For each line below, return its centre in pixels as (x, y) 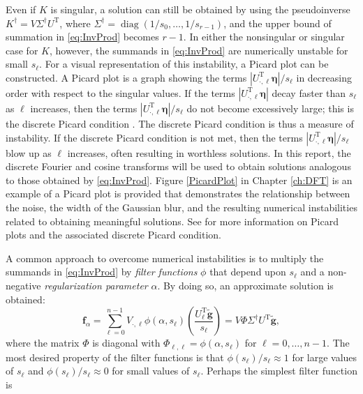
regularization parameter (96, 285)
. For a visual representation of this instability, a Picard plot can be (184, 64)
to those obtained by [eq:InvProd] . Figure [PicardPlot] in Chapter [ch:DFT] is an (179, 180)
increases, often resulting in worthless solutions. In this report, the (209, 152)
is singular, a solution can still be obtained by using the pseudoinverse (200, 9)
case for (22, 50)
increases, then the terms (84, 108)
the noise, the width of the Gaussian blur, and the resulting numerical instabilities (181, 207)
